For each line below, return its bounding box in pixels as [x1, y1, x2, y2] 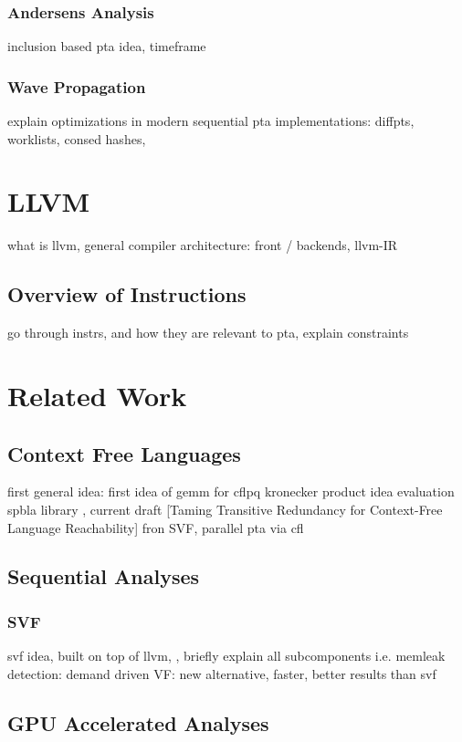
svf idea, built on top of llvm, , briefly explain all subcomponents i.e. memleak [7, 646, 446, 665]
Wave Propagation [7, 75, 146, 98]
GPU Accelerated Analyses [7, 708, 269, 737]
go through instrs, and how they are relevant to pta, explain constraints [7, 323, 409, 342]
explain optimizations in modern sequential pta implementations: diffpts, [7, 111, 415, 131]
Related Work [7, 376, 187, 413]
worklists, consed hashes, [7, 129, 146, 148]
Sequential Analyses [7, 562, 200, 590]
